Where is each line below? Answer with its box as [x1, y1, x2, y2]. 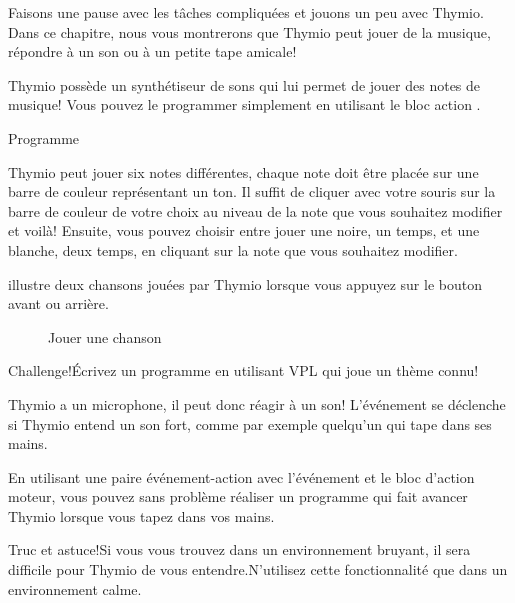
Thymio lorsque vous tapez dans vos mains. [8, 505, 275, 526]
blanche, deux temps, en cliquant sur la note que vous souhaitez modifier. [8, 239, 458, 260]
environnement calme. [8, 578, 142, 599]
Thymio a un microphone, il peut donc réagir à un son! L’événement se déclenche [8, 393, 506, 414]
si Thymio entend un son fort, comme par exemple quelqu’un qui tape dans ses [8, 413, 492, 434]
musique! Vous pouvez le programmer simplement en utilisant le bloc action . [8, 94, 481, 115]
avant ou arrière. [8, 293, 109, 314]
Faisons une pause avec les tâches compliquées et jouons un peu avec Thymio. [8, 2, 484, 22]
